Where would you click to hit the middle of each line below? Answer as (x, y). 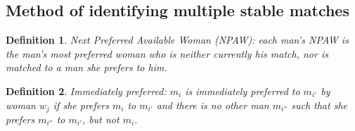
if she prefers (81, 105)
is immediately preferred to (243, 91)
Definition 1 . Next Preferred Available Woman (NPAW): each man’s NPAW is (177, 40)
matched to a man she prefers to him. (86, 67)
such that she (319, 105)
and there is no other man (213, 105)
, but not (101, 119)
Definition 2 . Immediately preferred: (86, 91)
